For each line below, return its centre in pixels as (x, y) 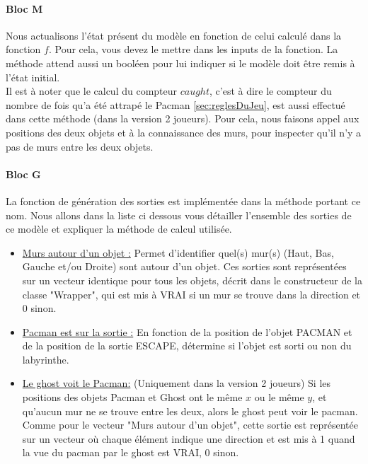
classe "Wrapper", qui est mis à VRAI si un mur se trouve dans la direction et (191, 294)
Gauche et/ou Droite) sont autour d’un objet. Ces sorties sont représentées (184, 266)
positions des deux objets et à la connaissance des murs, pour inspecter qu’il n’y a (184, 132)
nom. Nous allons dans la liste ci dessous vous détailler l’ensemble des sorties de (179, 215)
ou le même (279, 397)
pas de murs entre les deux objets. (80, 146)
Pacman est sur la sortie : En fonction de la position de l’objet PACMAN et (187, 331)
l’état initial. (33, 77)
